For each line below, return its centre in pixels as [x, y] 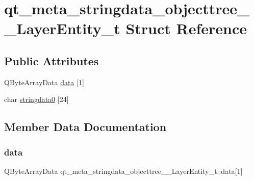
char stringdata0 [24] [36, 99]
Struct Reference [186, 28]
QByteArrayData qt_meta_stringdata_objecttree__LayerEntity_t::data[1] [123, 171]
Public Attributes [52, 60]
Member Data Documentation [85, 127]
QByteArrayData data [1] [44, 82]
